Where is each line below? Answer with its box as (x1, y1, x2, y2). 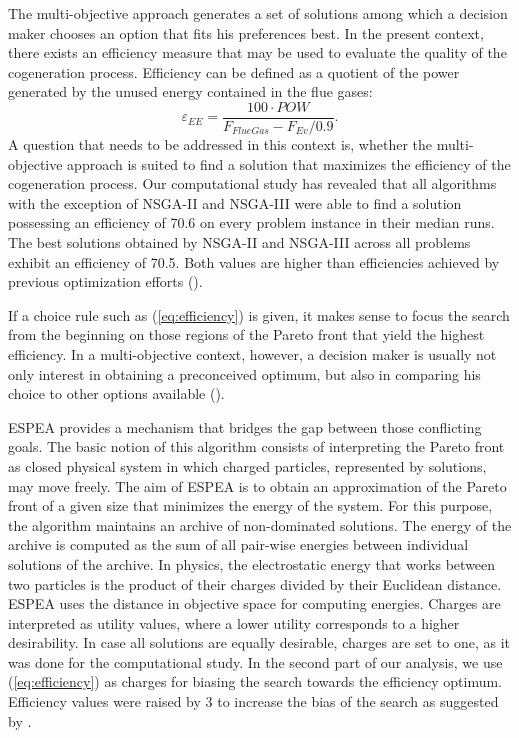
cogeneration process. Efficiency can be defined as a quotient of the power (8, 61, 460, 82)
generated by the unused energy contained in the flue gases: (8, 81, 373, 102)
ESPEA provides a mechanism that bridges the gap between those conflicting (8, 416, 482, 437)
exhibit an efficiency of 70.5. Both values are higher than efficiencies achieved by (8, 251, 500, 272)
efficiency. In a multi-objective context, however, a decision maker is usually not (8, 343, 497, 364)
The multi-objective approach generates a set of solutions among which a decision (8, 3, 508, 23)
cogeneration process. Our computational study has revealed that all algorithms (8, 173, 497, 194)
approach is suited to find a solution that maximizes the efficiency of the (67, 153, 511, 174)
